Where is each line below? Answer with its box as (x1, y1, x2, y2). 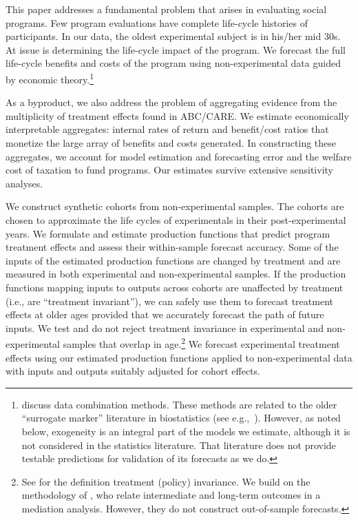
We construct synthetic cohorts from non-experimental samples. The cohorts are (6, 199, 344, 214)
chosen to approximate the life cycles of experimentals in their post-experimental (6, 212, 346, 227)
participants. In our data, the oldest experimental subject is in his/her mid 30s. (6, 29, 341, 43)
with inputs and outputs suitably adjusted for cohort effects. (6, 364, 260, 378)
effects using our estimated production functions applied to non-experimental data (6, 350, 352, 364)
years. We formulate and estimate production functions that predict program (6, 226, 330, 240)
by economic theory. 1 (6, 70, 94, 86)
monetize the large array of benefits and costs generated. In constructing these (6, 136, 337, 149)
